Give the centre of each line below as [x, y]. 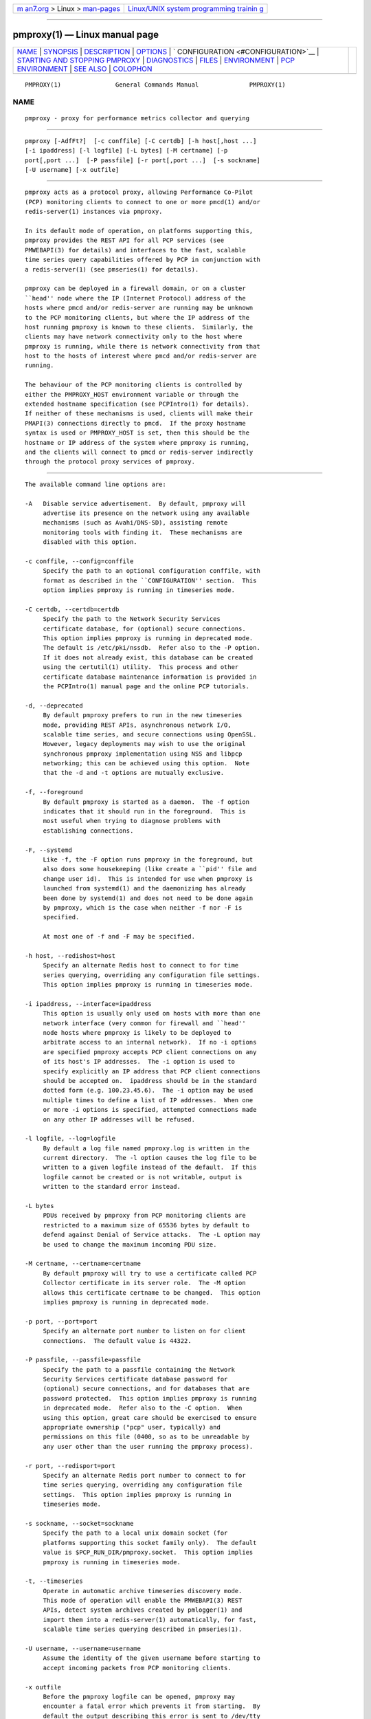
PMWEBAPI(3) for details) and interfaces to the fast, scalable [136, 250]
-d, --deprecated [54, 705]
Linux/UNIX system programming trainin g [196, 9]
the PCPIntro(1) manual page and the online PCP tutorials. [146, 686]
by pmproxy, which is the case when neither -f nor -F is [143, 907]
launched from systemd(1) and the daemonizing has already [145, 888]
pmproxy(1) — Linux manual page [86, 35]
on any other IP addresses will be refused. [119, 1119]
